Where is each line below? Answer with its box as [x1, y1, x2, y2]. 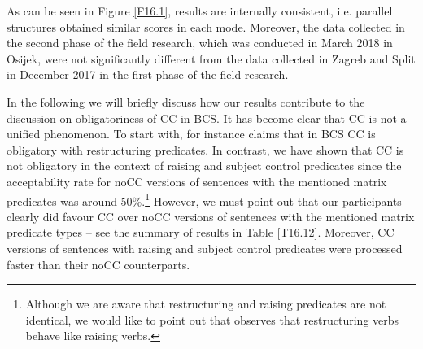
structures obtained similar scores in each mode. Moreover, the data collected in [7, 18, 405, 35]
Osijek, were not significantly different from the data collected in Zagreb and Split [7, 50, 416, 67]
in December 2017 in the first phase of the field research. [7, 66, 289, 83]
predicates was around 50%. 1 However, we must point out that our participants [7, 190, 402, 209]
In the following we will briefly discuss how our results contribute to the [7, 93, 365, 110]
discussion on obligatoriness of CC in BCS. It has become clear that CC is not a [7, 109, 407, 126]
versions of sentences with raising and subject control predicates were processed [7, 239, 403, 256]
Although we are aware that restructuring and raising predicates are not [25, 295, 386, 312]
